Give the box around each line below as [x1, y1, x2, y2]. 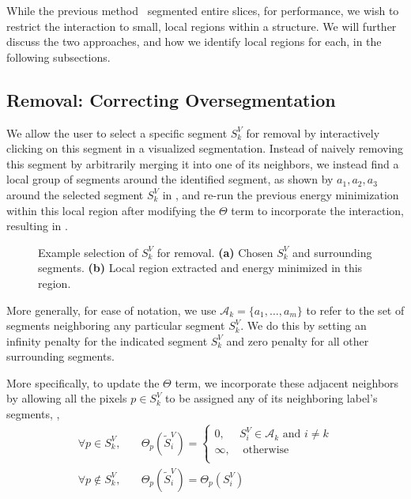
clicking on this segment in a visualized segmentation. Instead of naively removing [6, 140, 404, 157]
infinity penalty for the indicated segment [6, 332, 208, 349]
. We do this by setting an [240, 317, 367, 334]
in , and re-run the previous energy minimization [162, 186, 399, 202]
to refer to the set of [306, 301, 405, 318]
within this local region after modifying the [6, 202, 216, 218]
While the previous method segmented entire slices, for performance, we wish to [6, 2, 399, 18]
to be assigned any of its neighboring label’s [165, 390, 378, 406]
